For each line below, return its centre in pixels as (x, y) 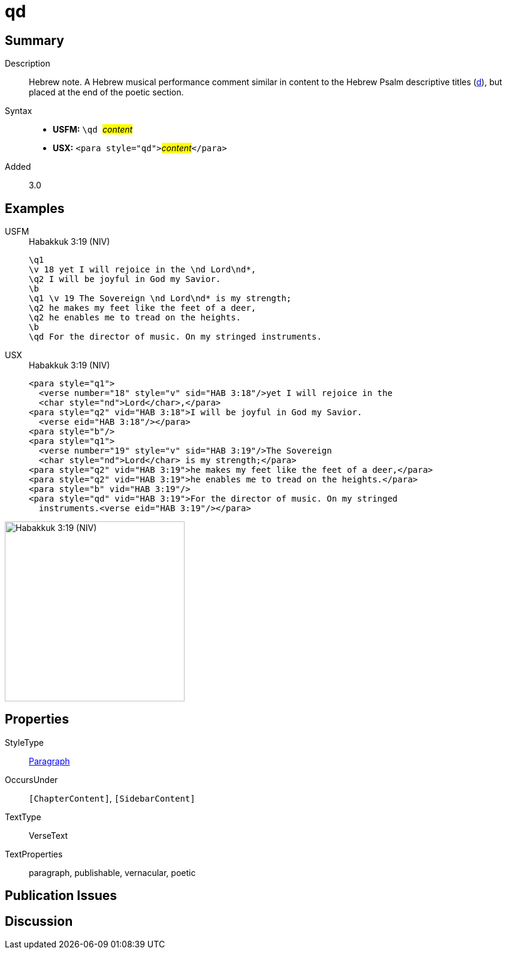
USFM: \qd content (93, 130)
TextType (23, 817)
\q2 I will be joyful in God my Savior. (125, 279)
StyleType (24, 742)
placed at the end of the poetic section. (106, 92)
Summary (34, 40)
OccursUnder (31, 779)
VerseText (49, 835)
